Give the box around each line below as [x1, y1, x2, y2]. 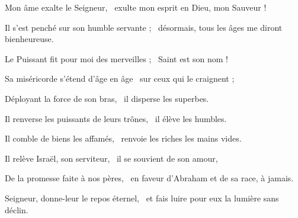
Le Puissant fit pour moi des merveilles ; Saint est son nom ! [5, 52, 228, 65]
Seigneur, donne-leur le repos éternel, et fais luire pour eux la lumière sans [5, 191, 279, 204]
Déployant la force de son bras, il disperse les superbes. [5, 92, 209, 104]
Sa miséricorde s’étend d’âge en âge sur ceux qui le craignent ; [5, 72, 235, 85]
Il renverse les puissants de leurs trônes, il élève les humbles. [5, 112, 227, 124]
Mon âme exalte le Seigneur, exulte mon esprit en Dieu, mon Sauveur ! [5, 1, 267, 13]
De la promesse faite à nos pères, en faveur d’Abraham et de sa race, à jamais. [5, 172, 294, 184]
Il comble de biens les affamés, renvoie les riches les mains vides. [5, 132, 242, 145]
